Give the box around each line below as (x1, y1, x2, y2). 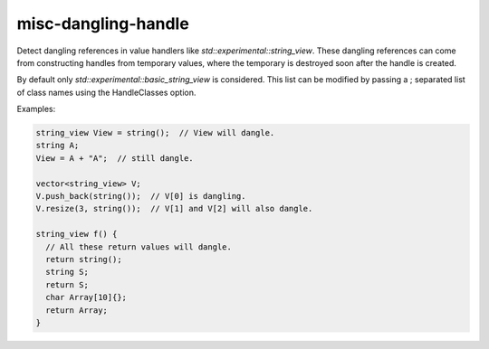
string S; (45, 267, 90, 278)
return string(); (45, 254, 122, 264)
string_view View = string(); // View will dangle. (35, 127, 275, 138)
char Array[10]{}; (45, 292, 127, 303)
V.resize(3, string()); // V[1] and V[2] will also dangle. (35, 203, 313, 214)
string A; (35, 140, 80, 151)
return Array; (45, 305, 109, 316)
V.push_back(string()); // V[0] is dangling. (35, 191, 246, 202)
